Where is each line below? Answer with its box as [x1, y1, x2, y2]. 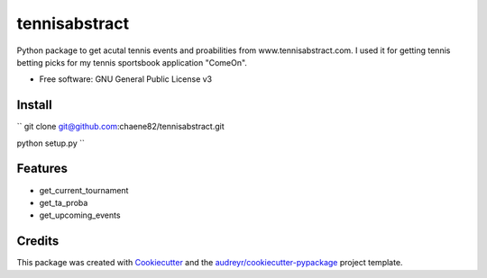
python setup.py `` [16, 138, 85, 148]
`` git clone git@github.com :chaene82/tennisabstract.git [16, 121, 225, 132]
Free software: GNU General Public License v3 [39, 74, 213, 85]
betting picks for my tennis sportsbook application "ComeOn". [16, 57, 248, 67]
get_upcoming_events [39, 210, 121, 220]
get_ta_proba [39, 197, 88, 208]
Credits [16, 234, 60, 249]
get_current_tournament [39, 184, 129, 195]
